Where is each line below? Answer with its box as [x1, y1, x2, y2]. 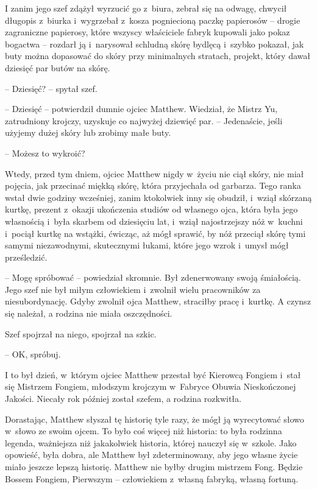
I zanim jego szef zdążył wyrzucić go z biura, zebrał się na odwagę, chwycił [5, 2, 287, 14]
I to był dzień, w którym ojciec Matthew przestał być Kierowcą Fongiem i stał [5, 368, 301, 381]
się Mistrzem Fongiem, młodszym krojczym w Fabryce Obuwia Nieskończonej [5, 380, 296, 393]
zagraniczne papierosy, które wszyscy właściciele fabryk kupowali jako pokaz [5, 26, 290, 38]
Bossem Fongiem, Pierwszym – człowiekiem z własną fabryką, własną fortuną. [5, 472, 299, 485]
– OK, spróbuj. [5, 348, 61, 361]
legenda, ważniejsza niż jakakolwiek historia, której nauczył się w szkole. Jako [5, 436, 297, 449]
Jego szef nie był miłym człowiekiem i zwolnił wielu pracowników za [5, 283, 261, 295]
